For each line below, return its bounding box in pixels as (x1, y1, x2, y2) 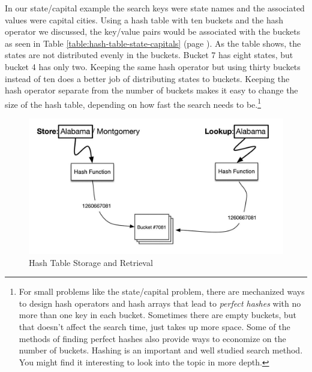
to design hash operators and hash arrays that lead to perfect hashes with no (19, 297, 301, 309)
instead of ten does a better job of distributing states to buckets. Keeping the (5, 72, 290, 84)
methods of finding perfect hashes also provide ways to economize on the (19, 332, 286, 344)
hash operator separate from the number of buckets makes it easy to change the (5, 84, 298, 96)
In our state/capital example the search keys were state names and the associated (5, 2, 305, 14)
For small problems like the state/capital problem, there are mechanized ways (19, 285, 305, 298)
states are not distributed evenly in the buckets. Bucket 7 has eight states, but (5, 49, 293, 61)
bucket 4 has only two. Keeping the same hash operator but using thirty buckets (5, 60, 301, 72)
